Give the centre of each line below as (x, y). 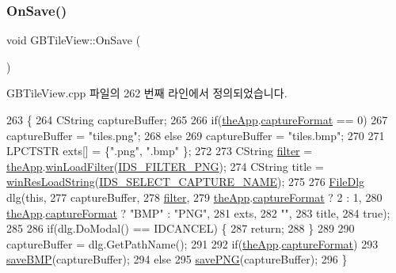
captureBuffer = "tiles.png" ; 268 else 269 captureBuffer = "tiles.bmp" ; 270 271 (196, 135)
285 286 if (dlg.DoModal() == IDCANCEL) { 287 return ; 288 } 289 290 (181, 228)
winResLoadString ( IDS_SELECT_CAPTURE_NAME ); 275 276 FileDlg (186, 182)
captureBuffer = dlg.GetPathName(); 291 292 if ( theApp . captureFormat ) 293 (192, 243)
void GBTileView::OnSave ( (74, 40)
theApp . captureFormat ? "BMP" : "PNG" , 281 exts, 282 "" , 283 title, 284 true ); (198, 212)
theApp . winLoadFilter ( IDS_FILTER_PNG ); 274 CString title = (165, 166)
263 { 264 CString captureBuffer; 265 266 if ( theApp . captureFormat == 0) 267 (197, 119)
